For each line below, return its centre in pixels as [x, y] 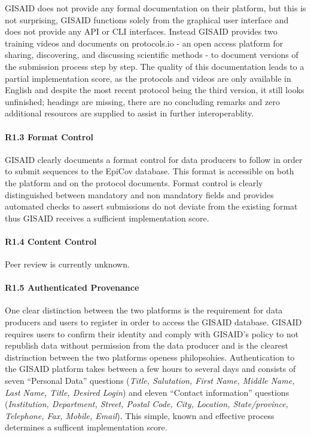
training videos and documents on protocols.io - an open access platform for [144, 43]
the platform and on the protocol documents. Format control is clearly [134, 182]
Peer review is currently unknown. [67, 264]
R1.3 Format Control [49, 136]
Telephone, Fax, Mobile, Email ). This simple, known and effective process [140, 415]
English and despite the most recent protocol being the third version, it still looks [155, 90]
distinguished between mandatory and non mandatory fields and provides [139, 194]
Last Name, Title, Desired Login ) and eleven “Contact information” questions [147, 392]
